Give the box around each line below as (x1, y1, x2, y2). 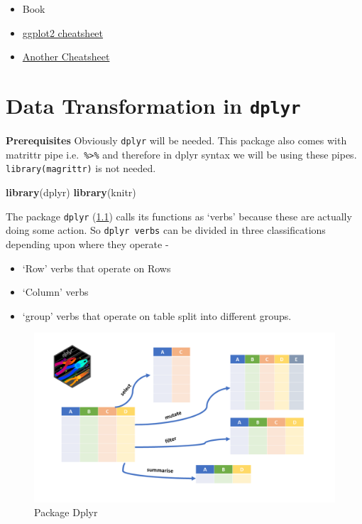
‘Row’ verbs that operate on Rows (22, 260, 171, 275)
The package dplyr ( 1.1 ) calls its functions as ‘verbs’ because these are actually (6, 208, 352, 223)
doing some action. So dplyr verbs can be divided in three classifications (6, 223, 326, 237)
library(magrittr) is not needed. (6, 161, 156, 176)
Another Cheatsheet (22, 49, 110, 64)
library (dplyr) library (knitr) (6, 185, 136, 199)
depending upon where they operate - (6, 236, 169, 251)
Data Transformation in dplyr (6, 90, 301, 119)
